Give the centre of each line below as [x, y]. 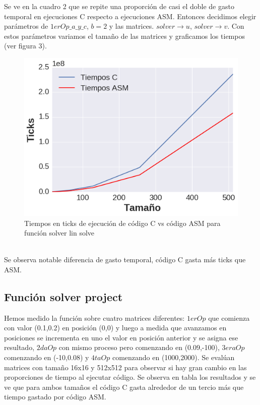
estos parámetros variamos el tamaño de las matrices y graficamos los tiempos [124, 36]
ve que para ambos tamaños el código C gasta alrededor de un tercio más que [124, 387]
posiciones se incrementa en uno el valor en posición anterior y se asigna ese [121, 337]
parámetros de [26, 26]
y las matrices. [132, 26]
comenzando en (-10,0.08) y [47, 357]
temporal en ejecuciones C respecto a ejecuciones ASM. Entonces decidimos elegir [130, 16]
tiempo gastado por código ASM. [55, 397]
